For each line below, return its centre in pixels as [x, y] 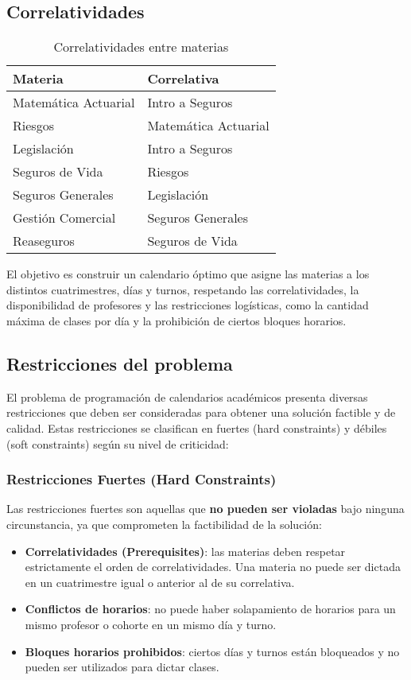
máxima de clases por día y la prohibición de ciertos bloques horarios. [176, 320]
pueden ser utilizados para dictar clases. [122, 667]
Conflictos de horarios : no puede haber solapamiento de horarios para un [210, 609]
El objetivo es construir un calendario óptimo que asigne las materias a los [188, 274]
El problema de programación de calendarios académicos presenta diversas [187, 396]
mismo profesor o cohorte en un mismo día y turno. [151, 624]
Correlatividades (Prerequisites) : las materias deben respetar [185, 551]
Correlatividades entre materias [141, 47]
